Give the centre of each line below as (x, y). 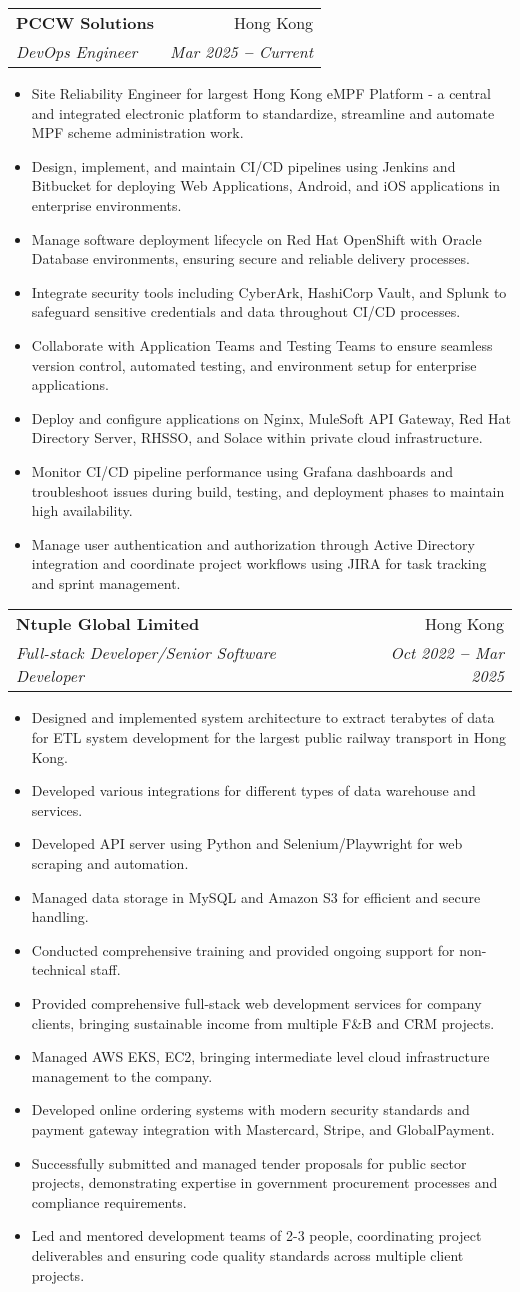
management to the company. (122, 1075)
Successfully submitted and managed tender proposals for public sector (249, 1162)
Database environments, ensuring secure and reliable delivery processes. (250, 258)
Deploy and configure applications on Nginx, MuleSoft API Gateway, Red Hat (271, 417)
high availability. (82, 510)
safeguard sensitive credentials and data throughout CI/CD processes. (246, 311)
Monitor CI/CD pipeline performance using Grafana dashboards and (242, 470)
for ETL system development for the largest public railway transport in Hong (269, 737)
